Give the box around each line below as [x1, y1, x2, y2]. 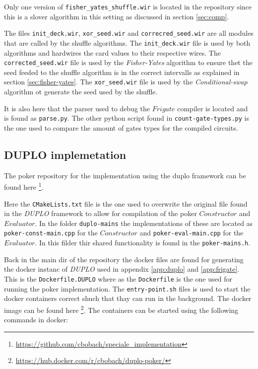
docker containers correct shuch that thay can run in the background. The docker [4, 293, 252, 303]
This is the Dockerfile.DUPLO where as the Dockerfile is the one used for [4, 273, 232, 284]
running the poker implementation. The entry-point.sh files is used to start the [4, 283, 251, 294]
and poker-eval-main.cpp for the [139, 227, 244, 238]
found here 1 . [4, 180, 44, 192]
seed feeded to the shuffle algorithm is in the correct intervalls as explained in [4, 67, 240, 77]
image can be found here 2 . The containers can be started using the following [4, 303, 239, 315]
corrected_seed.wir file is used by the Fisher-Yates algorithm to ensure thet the [4, 57, 253, 68]
